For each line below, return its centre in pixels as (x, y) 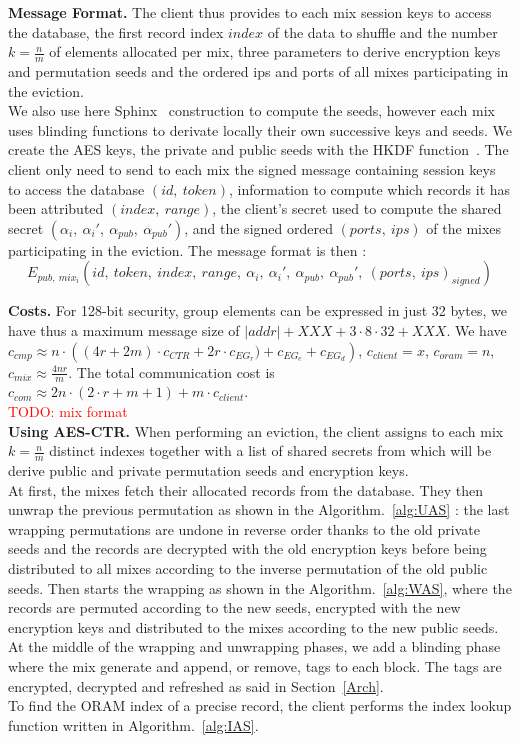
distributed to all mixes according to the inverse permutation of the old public (248, 567)
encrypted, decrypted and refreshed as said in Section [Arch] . (196, 685)
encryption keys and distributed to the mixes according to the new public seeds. (253, 626)
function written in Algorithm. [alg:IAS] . (133, 724)
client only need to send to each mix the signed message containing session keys (252, 168)
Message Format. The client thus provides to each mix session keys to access (250, 12)
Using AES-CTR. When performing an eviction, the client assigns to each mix (256, 430)
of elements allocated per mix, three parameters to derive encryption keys (275, 51)
